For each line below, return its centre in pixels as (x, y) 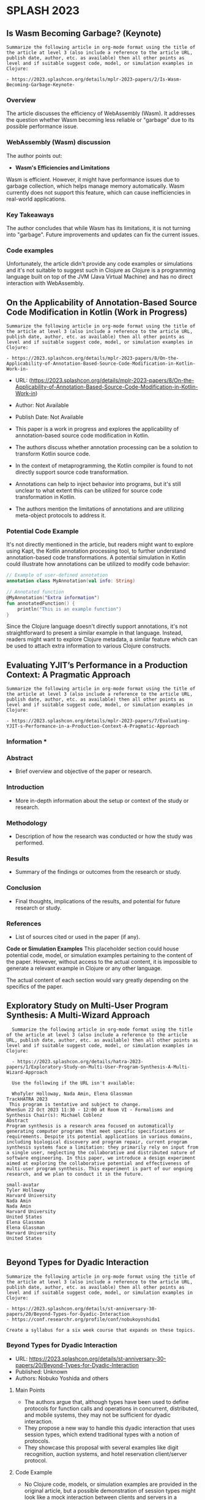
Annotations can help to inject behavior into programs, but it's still (98, 484)
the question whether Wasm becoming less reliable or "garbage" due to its (100, 120)
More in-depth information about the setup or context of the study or (102, 800)
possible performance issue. (42, 127)
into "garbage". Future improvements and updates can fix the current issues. (103, 234)
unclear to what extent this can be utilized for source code (89, 491)
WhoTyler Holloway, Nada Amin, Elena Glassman (72, 1094)
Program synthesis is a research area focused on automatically (90, 1126)
